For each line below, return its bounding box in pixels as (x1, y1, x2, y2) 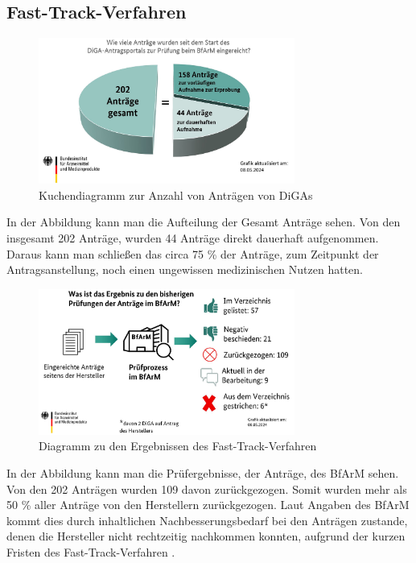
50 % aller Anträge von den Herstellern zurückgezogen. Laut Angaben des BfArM (6, 496, 410, 513)
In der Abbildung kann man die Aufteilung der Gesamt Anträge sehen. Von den (6, 213, 401, 230)
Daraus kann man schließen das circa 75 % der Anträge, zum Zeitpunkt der (6, 245, 379, 262)
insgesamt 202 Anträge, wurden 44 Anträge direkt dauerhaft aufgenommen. (6, 230, 379, 246)
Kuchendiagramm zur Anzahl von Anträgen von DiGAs (39, 186, 313, 203)
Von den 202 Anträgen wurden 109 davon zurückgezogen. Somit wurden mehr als (6, 480, 407, 497)
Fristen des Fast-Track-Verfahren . (6, 543, 175, 560)
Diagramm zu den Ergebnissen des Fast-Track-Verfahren (39, 437, 317, 454)
